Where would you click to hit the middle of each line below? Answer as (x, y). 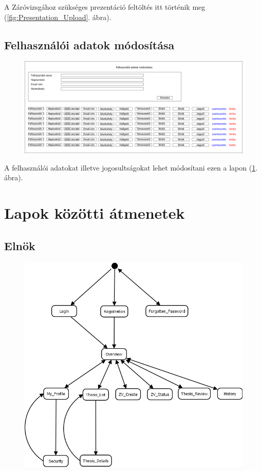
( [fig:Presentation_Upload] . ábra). (58, 17)
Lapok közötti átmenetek (95, 213)
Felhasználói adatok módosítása (89, 44)
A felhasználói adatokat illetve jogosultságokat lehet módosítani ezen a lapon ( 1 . (131, 167)
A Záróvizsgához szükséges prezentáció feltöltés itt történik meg (105, 7)
